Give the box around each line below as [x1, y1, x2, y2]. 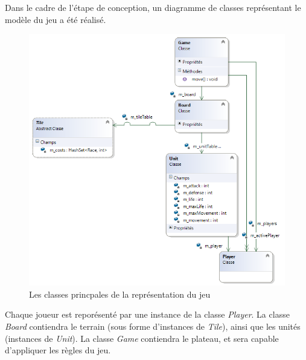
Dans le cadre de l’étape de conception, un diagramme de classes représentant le [5, 1, 301, 13]
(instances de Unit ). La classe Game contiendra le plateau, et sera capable [5, 332, 279, 344]
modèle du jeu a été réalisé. [5, 13, 106, 25]
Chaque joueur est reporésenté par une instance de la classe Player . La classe [5, 308, 290, 321]
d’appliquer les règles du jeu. [5, 344, 111, 356]
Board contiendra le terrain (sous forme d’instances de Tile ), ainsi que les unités [5, 319, 301, 332]
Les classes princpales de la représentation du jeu [29, 287, 211, 300]
